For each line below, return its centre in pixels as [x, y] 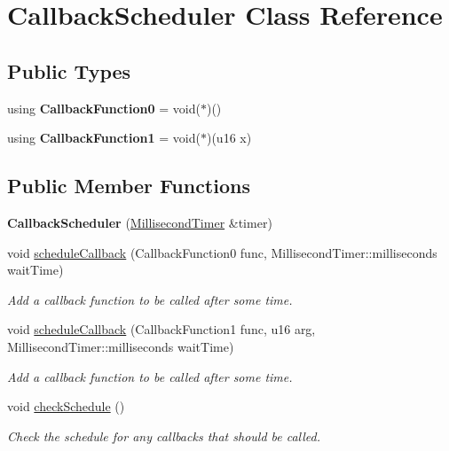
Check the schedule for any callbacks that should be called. [164, 435]
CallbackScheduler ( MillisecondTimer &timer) [140, 222]
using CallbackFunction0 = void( [104, 108]
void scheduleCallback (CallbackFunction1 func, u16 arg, [161, 329]
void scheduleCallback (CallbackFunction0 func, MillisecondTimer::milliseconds [222, 252]
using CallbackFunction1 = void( [104, 138]
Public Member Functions [129, 186]
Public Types [69, 70]
